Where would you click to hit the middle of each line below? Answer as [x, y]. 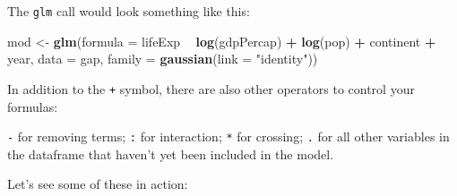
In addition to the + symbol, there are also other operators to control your [211, 88]
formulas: [33, 106]
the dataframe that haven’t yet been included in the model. [171, 153]
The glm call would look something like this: [129, 11]
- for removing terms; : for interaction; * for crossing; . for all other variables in [228, 136]
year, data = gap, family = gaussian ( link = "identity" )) [163, 59]
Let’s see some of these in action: [98, 184]
